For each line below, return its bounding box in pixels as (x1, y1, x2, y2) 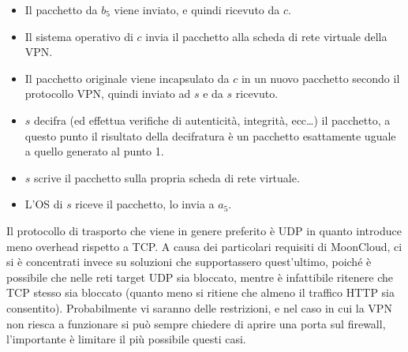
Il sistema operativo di (24, 28, 133, 44)
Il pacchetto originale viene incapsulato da (24, 69, 230, 86)
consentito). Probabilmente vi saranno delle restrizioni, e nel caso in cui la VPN (6, 299, 392, 316)
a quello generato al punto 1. (24, 143, 164, 159)
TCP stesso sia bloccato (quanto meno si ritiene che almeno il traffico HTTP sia (6, 284, 395, 301)
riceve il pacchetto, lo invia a (75, 196, 215, 212)
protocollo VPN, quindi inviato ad (24, 85, 191, 102)
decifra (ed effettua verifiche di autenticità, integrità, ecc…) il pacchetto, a (34, 111, 391, 128)
